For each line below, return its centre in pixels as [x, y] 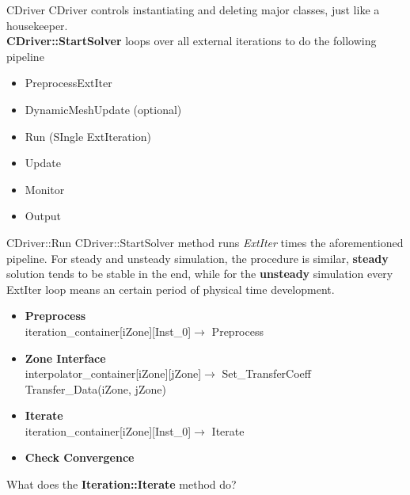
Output [43, 216]
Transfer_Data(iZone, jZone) [95, 388]
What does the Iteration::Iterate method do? [121, 484]
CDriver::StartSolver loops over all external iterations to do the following [192, 41]
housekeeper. [37, 25]
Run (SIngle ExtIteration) [88, 136]
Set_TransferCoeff [266, 373]
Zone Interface [65, 358]
